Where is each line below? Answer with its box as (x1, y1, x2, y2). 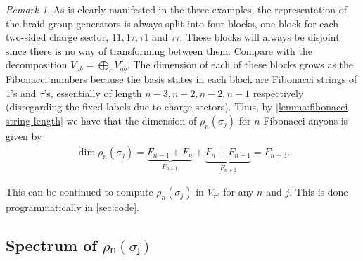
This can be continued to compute (6, 184, 153, 199)
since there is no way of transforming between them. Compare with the (6, 43, 312, 58)
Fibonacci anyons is (263, 113, 348, 127)
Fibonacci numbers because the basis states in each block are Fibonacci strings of (6, 72, 357, 87)
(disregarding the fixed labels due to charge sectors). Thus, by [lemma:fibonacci (6, 99, 348, 114)
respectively (253, 85, 304, 100)
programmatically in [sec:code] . (6, 200, 139, 215)
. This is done (289, 184, 348, 199)
